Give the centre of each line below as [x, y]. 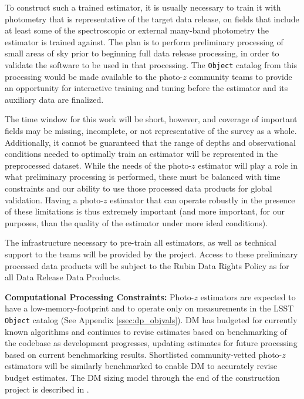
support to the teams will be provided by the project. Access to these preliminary [151, 254]
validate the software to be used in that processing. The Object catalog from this [151, 64]
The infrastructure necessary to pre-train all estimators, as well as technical [141, 242]
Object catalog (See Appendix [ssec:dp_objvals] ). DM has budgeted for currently [151, 319]
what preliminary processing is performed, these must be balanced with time [143, 177]
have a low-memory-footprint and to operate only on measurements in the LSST [149, 308]
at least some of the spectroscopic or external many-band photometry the [137, 30]
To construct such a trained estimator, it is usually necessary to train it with [143, 7]
